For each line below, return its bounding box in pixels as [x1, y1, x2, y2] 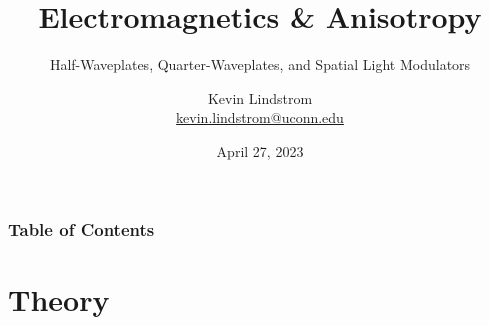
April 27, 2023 [216, 140, 304, 161]
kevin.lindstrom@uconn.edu [176, 107, 344, 128]
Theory [8, 278, 110, 319]
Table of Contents [8, 216, 155, 241]
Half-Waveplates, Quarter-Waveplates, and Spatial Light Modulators [49, 54, 471, 75]
